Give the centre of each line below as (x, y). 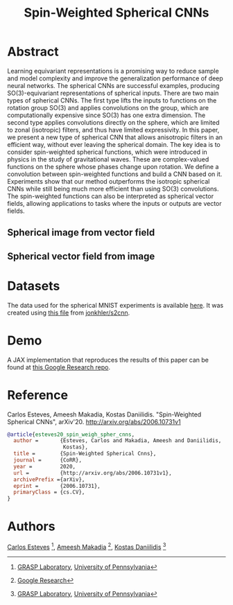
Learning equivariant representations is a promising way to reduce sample (113, 71)
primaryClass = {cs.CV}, (49, 492)
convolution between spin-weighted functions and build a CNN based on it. (115, 174)
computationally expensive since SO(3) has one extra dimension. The (106, 115)
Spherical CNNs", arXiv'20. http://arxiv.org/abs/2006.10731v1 (94, 421)
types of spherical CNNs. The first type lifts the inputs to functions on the (112, 100)
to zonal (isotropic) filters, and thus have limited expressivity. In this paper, (113, 130)
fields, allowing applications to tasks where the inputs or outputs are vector (114, 203)
